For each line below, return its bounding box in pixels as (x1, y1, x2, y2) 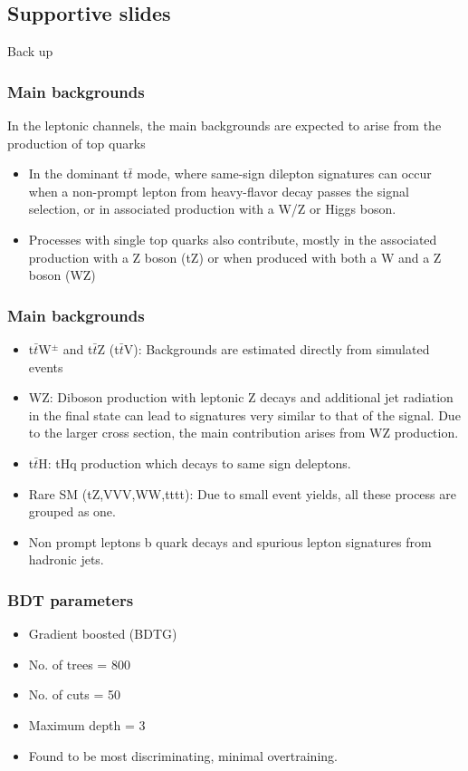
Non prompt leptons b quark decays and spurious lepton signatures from (28, 532, 432, 551)
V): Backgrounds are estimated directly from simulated (123, 339, 430, 358)
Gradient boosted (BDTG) (28, 624, 177, 643)
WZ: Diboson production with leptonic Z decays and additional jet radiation (28, 388, 454, 407)
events (28, 357, 63, 376)
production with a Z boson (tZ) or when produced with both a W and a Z (28, 247, 442, 266)
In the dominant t (28, 164, 129, 183)
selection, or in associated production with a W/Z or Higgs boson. (28, 199, 396, 218)
